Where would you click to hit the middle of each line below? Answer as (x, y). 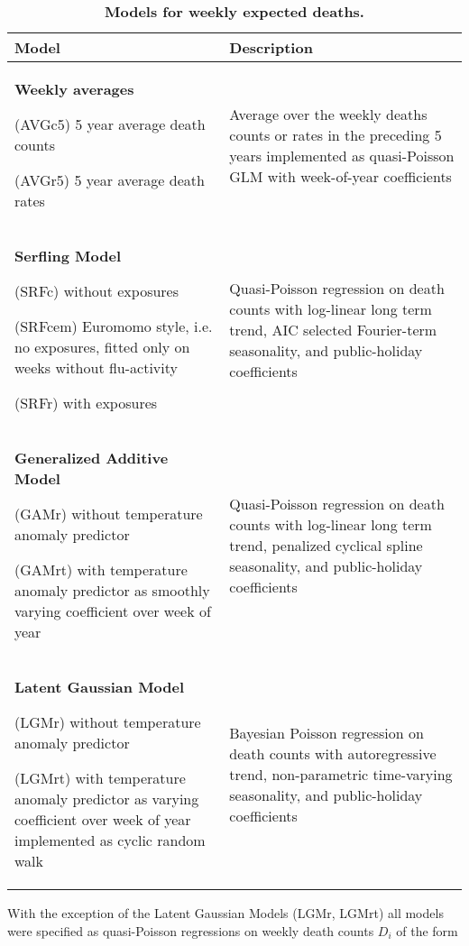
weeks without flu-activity (96, 367)
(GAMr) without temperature (109, 514)
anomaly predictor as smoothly (112, 590)
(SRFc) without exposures (97, 291)
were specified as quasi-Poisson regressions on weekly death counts (191, 930)
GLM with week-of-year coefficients (340, 176)
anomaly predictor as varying (107, 799)
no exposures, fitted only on (102, 347)
